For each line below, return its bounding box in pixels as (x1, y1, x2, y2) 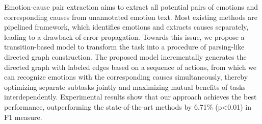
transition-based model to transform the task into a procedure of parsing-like (4, 41, 245, 52)
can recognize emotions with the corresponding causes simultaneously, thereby (4, 71, 248, 82)
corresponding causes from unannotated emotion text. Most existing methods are (4, 11, 257, 22)
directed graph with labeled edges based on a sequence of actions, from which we (4, 61, 257, 72)
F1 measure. (4, 111, 42, 122)
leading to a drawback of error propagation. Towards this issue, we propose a (4, 31, 245, 42)
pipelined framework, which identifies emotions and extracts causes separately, (4, 21, 249, 32)
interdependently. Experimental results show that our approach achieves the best (4, 91, 257, 102)
